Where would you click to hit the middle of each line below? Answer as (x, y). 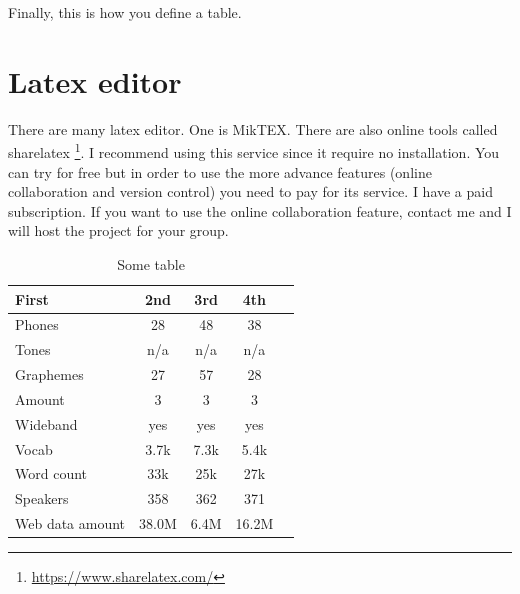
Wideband (46, 423)
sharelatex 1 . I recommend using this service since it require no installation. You (254, 150)
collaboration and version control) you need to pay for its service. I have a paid (250, 191)
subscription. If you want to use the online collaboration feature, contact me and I (260, 210)
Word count (51, 473)
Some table (151, 263)
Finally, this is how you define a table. (125, 12)
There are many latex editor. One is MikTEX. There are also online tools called (253, 128)
